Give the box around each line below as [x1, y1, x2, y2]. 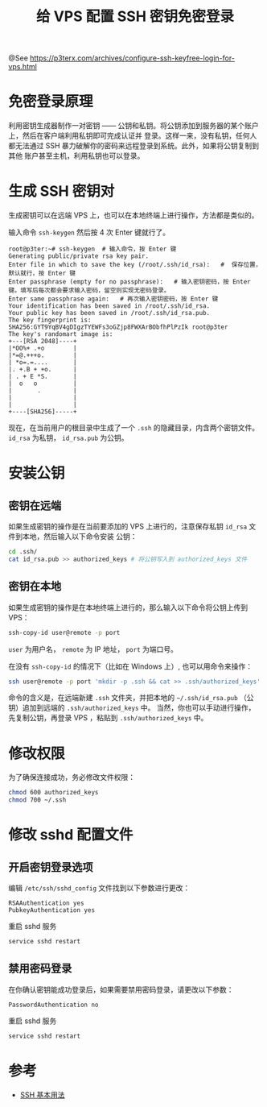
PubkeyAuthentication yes [8, 906, 95, 914]
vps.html [8, 62, 38, 72]
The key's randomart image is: [8, 330, 113, 338]
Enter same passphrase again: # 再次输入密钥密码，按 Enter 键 [8, 295, 219, 303]
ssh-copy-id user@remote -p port [8, 628, 121, 636]
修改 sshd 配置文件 [8, 826, 133, 844]
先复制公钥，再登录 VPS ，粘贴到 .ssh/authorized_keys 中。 [8, 713, 208, 723]
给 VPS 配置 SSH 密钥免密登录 [35, 7, 235, 26]
